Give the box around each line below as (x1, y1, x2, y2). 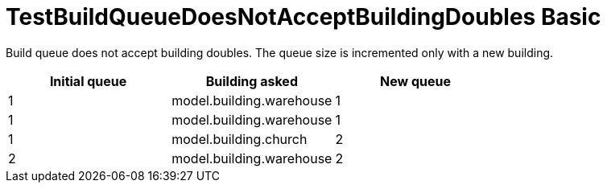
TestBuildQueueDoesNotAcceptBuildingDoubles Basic (6, 3, 601, 31)
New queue (380, 72, 452, 89)
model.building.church (171, 130, 308, 147)
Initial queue (49, 72, 127, 89)
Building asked (205, 72, 298, 89)
